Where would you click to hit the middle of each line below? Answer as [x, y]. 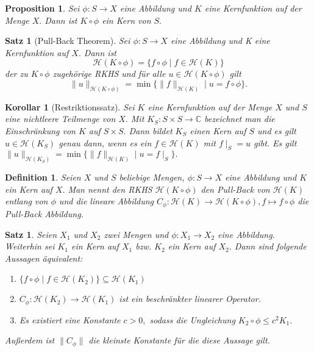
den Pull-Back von [235, 189]
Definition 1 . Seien [43, 177]
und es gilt [277, 131]
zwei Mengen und [136, 234]
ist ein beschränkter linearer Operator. [190, 299]
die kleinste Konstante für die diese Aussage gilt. [179, 340]
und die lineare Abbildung [106, 201]
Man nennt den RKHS [110, 189]
